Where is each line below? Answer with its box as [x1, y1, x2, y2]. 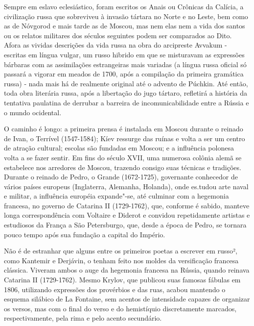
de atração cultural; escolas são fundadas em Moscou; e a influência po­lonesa [4, 143, 234, 153]
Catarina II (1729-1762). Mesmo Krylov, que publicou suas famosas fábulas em [4, 275, 241, 285]
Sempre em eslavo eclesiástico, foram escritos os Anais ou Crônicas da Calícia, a [4, 1, 244, 11]
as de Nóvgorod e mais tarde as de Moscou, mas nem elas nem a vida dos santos [4, 21, 245, 31]
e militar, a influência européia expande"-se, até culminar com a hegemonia [4, 191, 229, 201]
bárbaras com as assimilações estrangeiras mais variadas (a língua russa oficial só [4, 59, 247, 69]
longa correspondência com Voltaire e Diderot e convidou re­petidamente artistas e [4, 210, 250, 220]
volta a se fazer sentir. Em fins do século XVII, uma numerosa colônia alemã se [4, 152, 242, 162]
